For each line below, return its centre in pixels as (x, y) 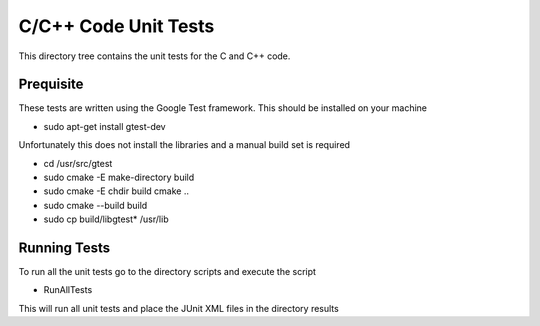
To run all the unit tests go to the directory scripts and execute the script (167, 272)
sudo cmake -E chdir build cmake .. (116, 191)
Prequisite (51, 84)
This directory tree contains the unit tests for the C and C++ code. (154, 56)
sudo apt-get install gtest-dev (104, 126)
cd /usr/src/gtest (78, 163)
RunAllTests (68, 290)
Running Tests (64, 248)
